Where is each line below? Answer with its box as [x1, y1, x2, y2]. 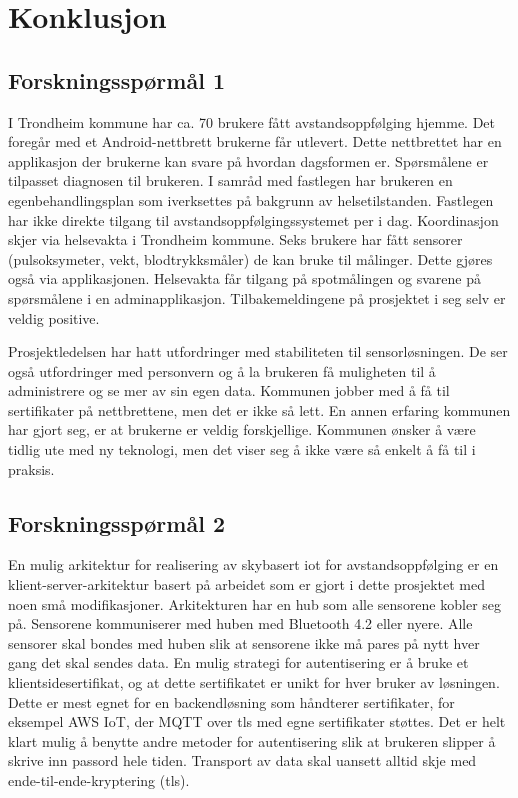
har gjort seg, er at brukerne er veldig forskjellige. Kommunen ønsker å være [8, 419, 476, 440]
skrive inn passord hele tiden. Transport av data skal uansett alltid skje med [8, 750, 477, 771]
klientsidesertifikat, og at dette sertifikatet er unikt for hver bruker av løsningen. [8, 672, 500, 693]
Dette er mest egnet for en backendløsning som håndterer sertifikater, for [8, 691, 455, 712]
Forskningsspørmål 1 [8, 64, 225, 95]
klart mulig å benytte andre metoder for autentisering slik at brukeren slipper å [8, 730, 496, 751]
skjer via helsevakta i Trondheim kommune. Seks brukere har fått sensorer [8, 229, 463, 250]
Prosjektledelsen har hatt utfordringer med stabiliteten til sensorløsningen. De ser [8, 341, 508, 362]
